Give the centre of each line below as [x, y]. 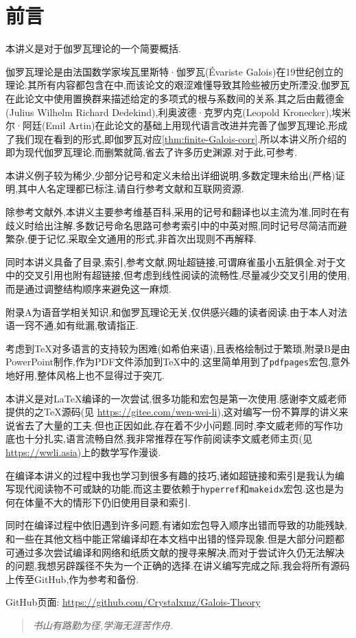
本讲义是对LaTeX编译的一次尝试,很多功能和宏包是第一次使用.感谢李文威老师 [176, 398]
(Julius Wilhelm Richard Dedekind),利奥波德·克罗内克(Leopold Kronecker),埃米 [178, 112]
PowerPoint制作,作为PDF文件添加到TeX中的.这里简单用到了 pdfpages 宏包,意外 [178, 362]
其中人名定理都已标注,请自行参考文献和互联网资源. [131, 189]
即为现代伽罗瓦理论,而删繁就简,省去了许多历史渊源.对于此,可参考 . [152, 152]
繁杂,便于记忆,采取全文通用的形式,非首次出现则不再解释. [131, 239]
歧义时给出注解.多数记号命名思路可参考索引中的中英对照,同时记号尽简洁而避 [176, 225]
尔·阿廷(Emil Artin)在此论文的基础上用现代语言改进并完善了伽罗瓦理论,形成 [177, 125]
